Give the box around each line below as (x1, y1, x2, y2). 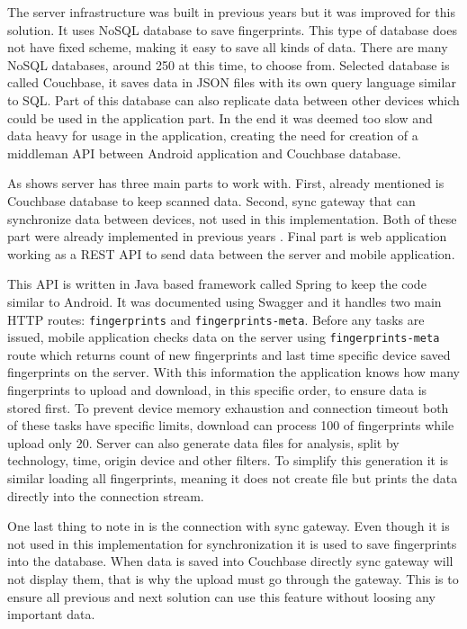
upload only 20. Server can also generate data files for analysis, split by (7, 433, 400, 452)
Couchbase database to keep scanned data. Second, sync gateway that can (7, 191, 416, 210)
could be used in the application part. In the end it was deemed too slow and (7, 108, 433, 127)
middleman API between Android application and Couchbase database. (7, 143, 401, 162)
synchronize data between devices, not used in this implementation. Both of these (7, 209, 457, 228)
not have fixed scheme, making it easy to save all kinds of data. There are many (7, 38, 448, 57)
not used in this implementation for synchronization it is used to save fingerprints (7, 534, 457, 553)
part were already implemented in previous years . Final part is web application (7, 227, 447, 246)
